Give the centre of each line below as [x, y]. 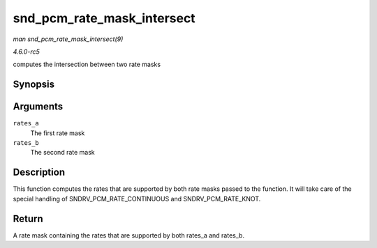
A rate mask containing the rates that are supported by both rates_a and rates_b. [128, 235]
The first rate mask [58, 133]
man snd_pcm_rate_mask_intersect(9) [68, 39]
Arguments [38, 107]
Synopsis [34, 85]
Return [28, 218]
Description [39, 172]
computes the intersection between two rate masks [87, 64]
